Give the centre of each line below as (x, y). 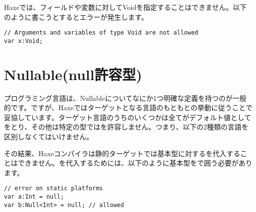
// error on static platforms (54, 189)
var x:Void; (23, 41)
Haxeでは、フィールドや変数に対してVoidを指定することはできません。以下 (125, 7)
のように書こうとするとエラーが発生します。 (76, 17)
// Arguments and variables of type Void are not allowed (101, 33)
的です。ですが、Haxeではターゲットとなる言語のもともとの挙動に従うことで (128, 107)
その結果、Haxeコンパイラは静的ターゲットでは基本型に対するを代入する (122, 153)
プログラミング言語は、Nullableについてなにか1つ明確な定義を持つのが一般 (125, 98)
